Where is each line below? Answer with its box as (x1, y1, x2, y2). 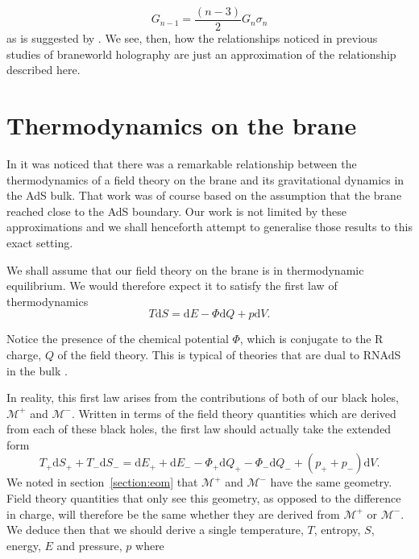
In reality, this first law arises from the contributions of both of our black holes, (6, 389, 399, 406)
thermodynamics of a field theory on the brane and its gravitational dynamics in (6, 171, 404, 188)
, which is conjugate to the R (239, 330, 384, 347)
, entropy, (313, 521, 361, 538)
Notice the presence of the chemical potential (6, 330, 229, 347)
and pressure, (56, 536, 122, 553)
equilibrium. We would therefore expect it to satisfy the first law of (6, 277, 338, 294)
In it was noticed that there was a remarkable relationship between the (6, 155, 357, 172)
